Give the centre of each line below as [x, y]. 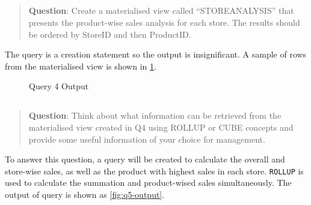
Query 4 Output [59, 86]
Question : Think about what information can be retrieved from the [155, 115]
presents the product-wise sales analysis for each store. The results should [164, 22]
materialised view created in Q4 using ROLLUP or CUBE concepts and [161, 127]
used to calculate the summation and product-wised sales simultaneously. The [148, 183]
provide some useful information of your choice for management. [147, 139]
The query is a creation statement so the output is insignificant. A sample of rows [156, 54]
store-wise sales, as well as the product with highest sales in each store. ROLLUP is [154, 171]
